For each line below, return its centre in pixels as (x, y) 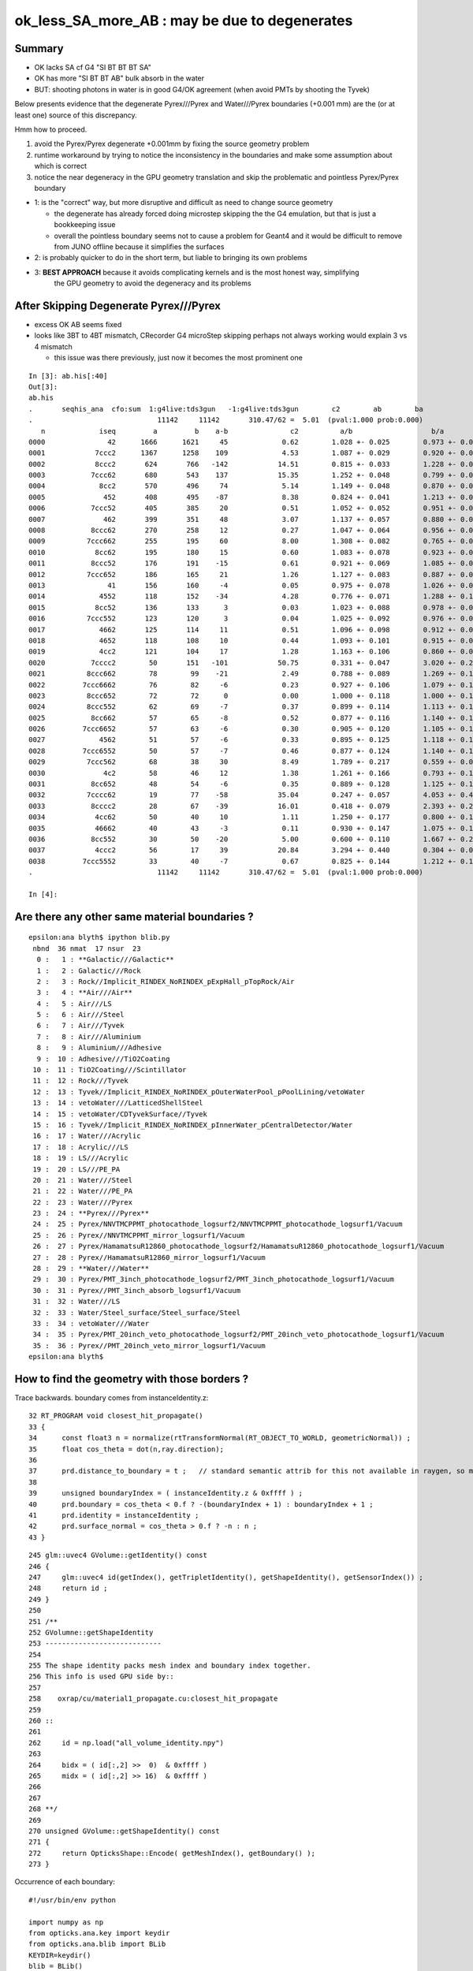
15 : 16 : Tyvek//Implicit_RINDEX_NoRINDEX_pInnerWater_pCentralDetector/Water (193, 1125)
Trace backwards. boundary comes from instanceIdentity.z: (112, 1398)
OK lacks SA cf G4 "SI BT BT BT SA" (93, 68)
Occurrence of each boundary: (65, 1882)
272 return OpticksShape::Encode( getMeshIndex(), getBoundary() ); (172, 1853)
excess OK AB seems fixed (78, 324)
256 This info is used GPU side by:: (102, 1677)
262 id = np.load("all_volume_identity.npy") (127, 1743)
